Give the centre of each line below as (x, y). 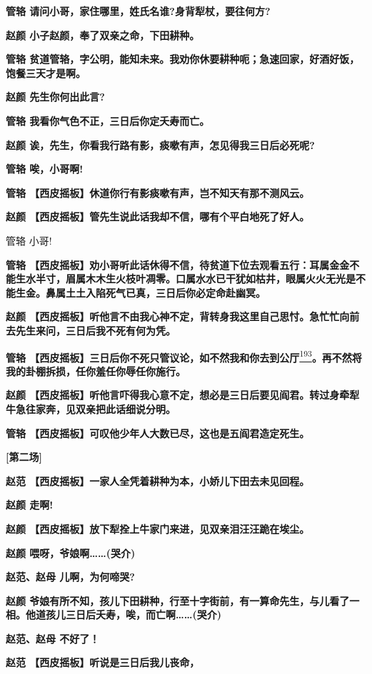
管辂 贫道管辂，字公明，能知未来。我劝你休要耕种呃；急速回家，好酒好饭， (183, 59)
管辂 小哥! (29, 240)
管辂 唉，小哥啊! (45, 169)
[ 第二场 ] (24, 457)
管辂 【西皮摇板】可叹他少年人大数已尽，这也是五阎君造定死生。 (158, 433)
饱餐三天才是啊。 (46, 72)
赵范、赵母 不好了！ (53, 638)
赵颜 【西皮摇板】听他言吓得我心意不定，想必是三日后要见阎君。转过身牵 (178, 395)
